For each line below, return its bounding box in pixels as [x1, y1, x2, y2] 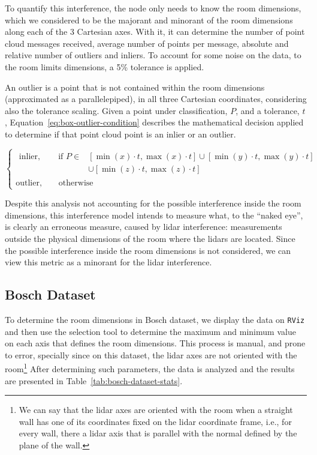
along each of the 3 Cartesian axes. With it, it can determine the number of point [5, 25, 305, 38]
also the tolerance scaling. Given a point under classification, [5, 104, 228, 116]
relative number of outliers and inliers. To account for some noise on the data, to [5, 49, 301, 61]
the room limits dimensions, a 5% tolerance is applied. [5, 60, 204, 73]
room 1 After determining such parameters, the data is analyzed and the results [5, 361, 295, 375]
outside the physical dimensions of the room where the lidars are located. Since [5, 232, 295, 244]
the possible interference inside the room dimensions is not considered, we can [5, 244, 291, 256]
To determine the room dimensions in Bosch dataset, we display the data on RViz [5, 313, 305, 325]
